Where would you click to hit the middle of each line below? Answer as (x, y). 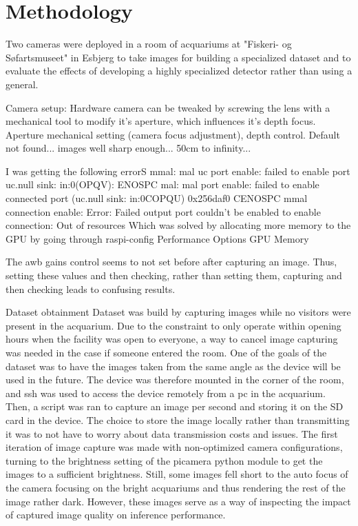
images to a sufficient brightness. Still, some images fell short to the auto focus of (177, 474)
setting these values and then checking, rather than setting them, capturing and (174, 275)
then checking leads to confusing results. (91, 289)
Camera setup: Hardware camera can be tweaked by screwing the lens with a (168, 107)
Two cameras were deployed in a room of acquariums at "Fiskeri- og (149, 44)
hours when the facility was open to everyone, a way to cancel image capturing (172, 339)
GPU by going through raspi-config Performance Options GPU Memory (157, 238)
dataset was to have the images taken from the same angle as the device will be (173, 366)
